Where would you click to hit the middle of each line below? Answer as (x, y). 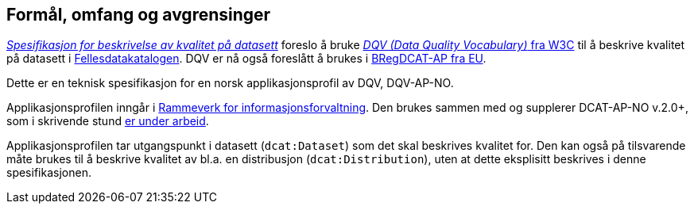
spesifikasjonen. (49, 173)
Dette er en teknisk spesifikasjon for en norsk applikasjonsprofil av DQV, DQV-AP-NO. (230, 83)
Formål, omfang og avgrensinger (139, 15)
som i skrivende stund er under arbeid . (108, 121)
